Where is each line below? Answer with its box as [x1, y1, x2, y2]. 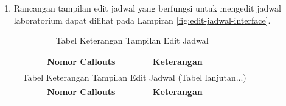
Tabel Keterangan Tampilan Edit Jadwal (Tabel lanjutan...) [22, 70, 246, 83]
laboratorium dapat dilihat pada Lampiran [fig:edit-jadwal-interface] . [13, 13, 271, 26]
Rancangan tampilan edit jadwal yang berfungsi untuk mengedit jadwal [13, 2, 281, 14]
